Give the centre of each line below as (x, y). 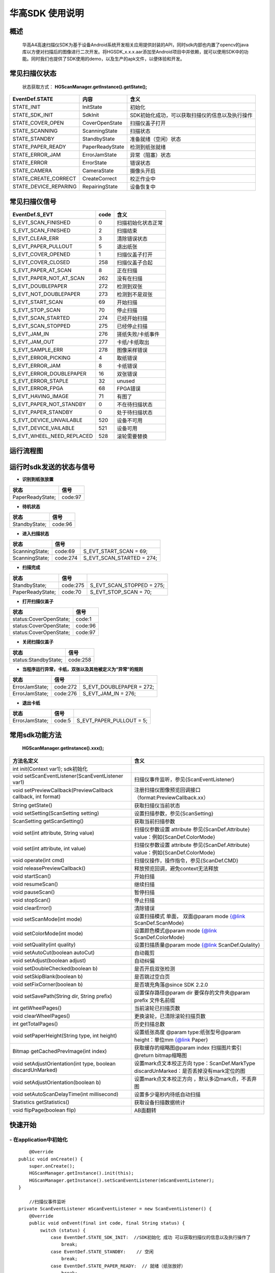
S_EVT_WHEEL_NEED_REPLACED (53, 436)
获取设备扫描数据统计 (160, 1102)
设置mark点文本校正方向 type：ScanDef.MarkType (195, 1063)
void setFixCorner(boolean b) (48, 984)
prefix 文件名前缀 (155, 1000)
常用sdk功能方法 (36, 735)
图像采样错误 (132, 350)
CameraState (98, 171)
